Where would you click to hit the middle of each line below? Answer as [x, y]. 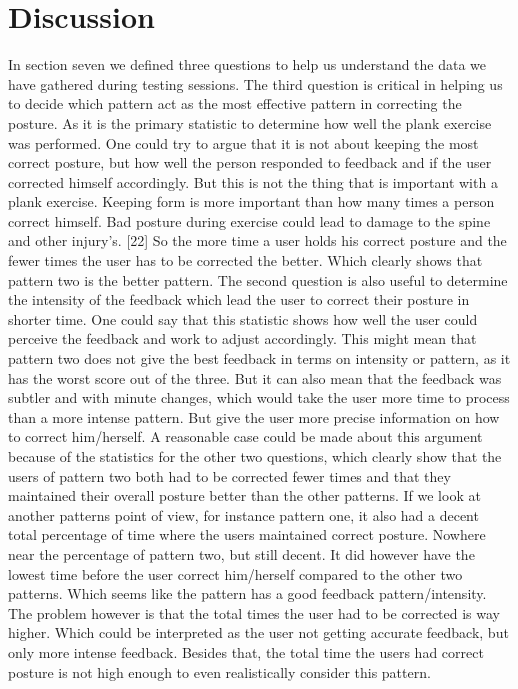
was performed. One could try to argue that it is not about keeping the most [243, 142]
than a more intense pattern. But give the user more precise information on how [254, 416]
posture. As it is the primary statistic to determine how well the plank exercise [250, 122]
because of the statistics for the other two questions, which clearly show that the [255, 456]
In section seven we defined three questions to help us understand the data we [247, 64]
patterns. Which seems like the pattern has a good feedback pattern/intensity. [247, 593]
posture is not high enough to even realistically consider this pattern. [219, 671]
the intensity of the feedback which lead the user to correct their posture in [239, 299]
